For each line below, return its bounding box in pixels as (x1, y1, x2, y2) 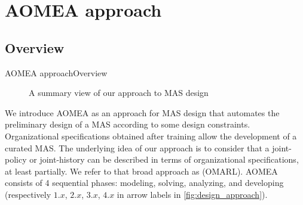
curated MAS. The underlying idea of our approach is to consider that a (5, 141, 270, 154)
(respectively (5, 188, 51, 200)
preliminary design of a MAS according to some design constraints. (5, 118, 250, 131)
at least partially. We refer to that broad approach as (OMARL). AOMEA (5, 164, 278, 177)
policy (5, 153, 27, 166)
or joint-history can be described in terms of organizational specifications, (29, 153, 299, 166)
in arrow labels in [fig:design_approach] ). (117, 188, 268, 200)
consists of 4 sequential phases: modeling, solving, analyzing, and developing (5, 176, 284, 189)
